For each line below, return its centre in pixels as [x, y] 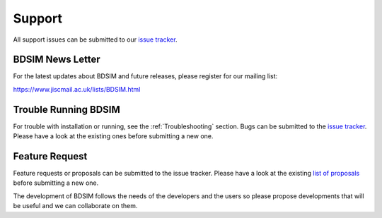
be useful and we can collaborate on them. [75, 206]
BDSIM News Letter [57, 60]
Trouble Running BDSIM [66, 109]
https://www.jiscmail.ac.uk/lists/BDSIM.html [77, 89]
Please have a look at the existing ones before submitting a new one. [113, 136]
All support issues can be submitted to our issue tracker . [95, 40]
